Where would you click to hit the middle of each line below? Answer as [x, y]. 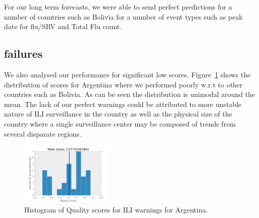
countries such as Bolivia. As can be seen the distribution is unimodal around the [130, 94]
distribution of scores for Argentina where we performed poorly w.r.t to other [123, 84]
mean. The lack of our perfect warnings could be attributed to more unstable [123, 104]
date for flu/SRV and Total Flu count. [63, 26]
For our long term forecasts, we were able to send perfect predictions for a [118, 7]
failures [23, 53]
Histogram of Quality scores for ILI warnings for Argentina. [116, 209]
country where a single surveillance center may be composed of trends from [120, 123]
